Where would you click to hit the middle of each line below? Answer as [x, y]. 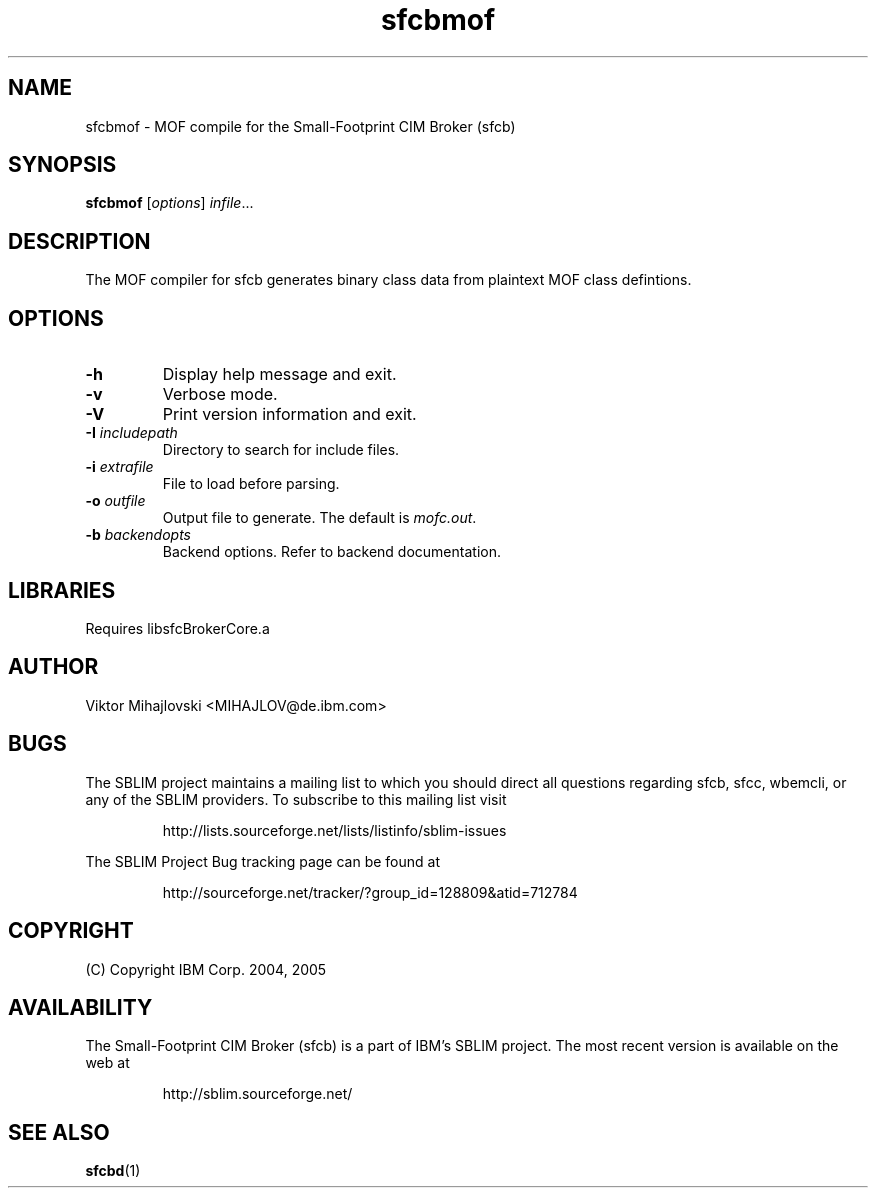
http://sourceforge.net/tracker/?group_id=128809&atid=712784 [370, 892]
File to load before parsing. [251, 484]
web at [107, 1063]
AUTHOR [53, 667]
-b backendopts [138, 535]
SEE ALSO [59, 1132]
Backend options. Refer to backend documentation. [331, 552]
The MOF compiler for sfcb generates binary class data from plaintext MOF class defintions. [388, 280]
